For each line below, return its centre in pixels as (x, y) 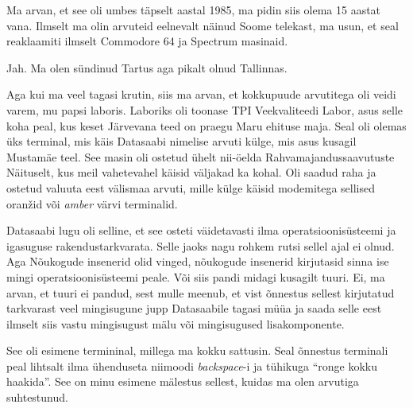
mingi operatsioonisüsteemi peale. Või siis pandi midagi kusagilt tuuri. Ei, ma (196, 276)
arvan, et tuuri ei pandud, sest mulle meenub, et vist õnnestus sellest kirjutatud (201, 292)
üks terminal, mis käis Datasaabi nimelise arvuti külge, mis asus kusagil (181, 141)
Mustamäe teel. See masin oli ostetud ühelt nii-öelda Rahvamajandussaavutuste (201, 156)
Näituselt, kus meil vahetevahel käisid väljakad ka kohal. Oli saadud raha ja (191, 172)
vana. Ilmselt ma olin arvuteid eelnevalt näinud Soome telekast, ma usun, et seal (203, 25)
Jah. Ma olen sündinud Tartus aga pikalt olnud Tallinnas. (147, 67)
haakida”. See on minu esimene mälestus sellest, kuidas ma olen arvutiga (183, 381)
